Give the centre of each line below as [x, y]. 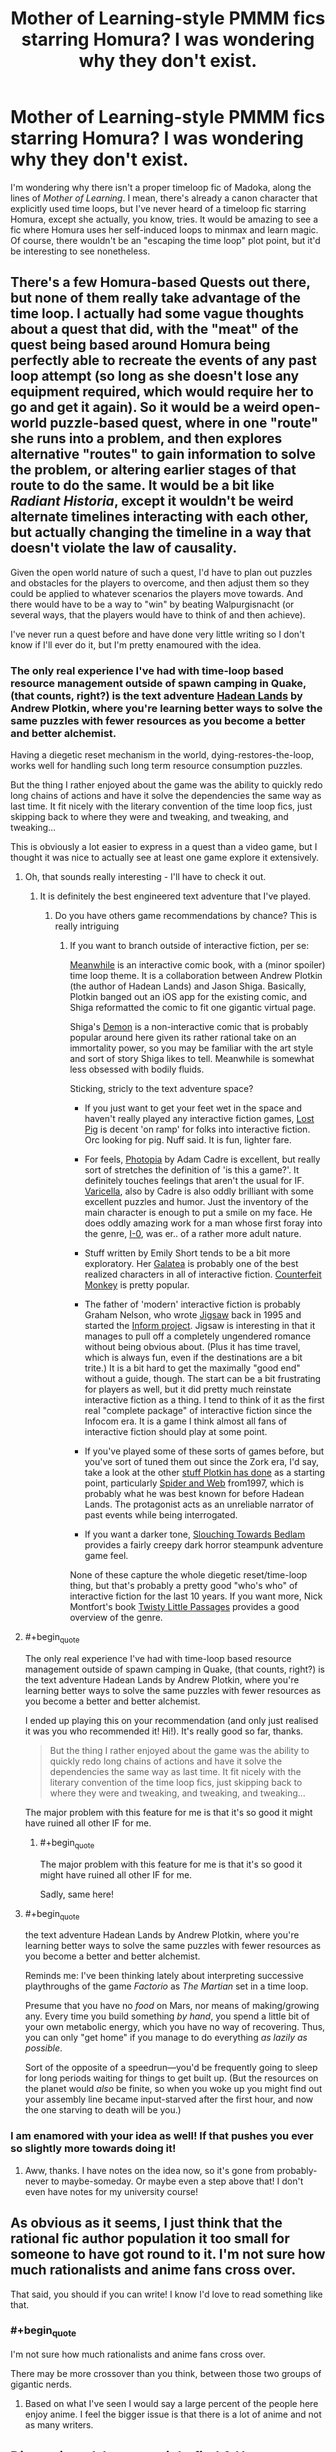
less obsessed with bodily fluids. [137, 1069]
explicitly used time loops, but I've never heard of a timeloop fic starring [158, 208]
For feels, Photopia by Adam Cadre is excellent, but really [202, 1159]
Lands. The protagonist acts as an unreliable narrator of [199, 1504]
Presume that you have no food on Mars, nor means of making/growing [172, 2006]
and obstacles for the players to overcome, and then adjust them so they [160, 583]
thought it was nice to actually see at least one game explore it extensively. [165, 858]
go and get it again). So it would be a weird [145, 407]
